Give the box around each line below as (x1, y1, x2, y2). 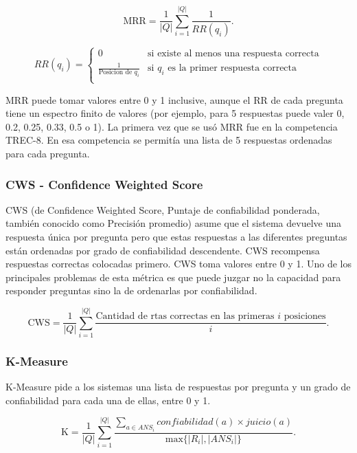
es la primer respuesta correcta (168, 63, 297, 74)
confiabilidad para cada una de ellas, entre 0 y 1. (5, 393, 211, 407)
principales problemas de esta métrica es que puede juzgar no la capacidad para (5, 269, 341, 284)
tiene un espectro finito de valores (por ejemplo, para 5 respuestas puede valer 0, (5, 106, 345, 120)
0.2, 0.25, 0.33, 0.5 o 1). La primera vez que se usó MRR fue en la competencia (5, 119, 338, 133)
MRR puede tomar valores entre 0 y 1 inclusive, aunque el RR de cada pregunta (5, 92, 343, 107)
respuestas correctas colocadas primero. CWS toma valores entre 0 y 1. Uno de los (5, 256, 352, 271)
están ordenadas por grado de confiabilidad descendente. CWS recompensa (5, 243, 320, 257)
